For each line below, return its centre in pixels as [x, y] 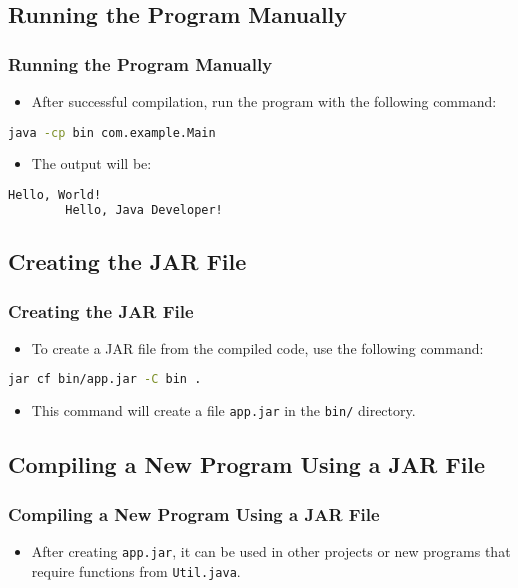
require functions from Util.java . [136, 570]
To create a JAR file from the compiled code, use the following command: [257, 347]
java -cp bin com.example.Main [112, 132]
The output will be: [91, 163]
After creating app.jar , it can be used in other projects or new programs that [271, 550]
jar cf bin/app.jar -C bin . [105, 379]
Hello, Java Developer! [144, 209]
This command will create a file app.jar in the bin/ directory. [223, 410]
